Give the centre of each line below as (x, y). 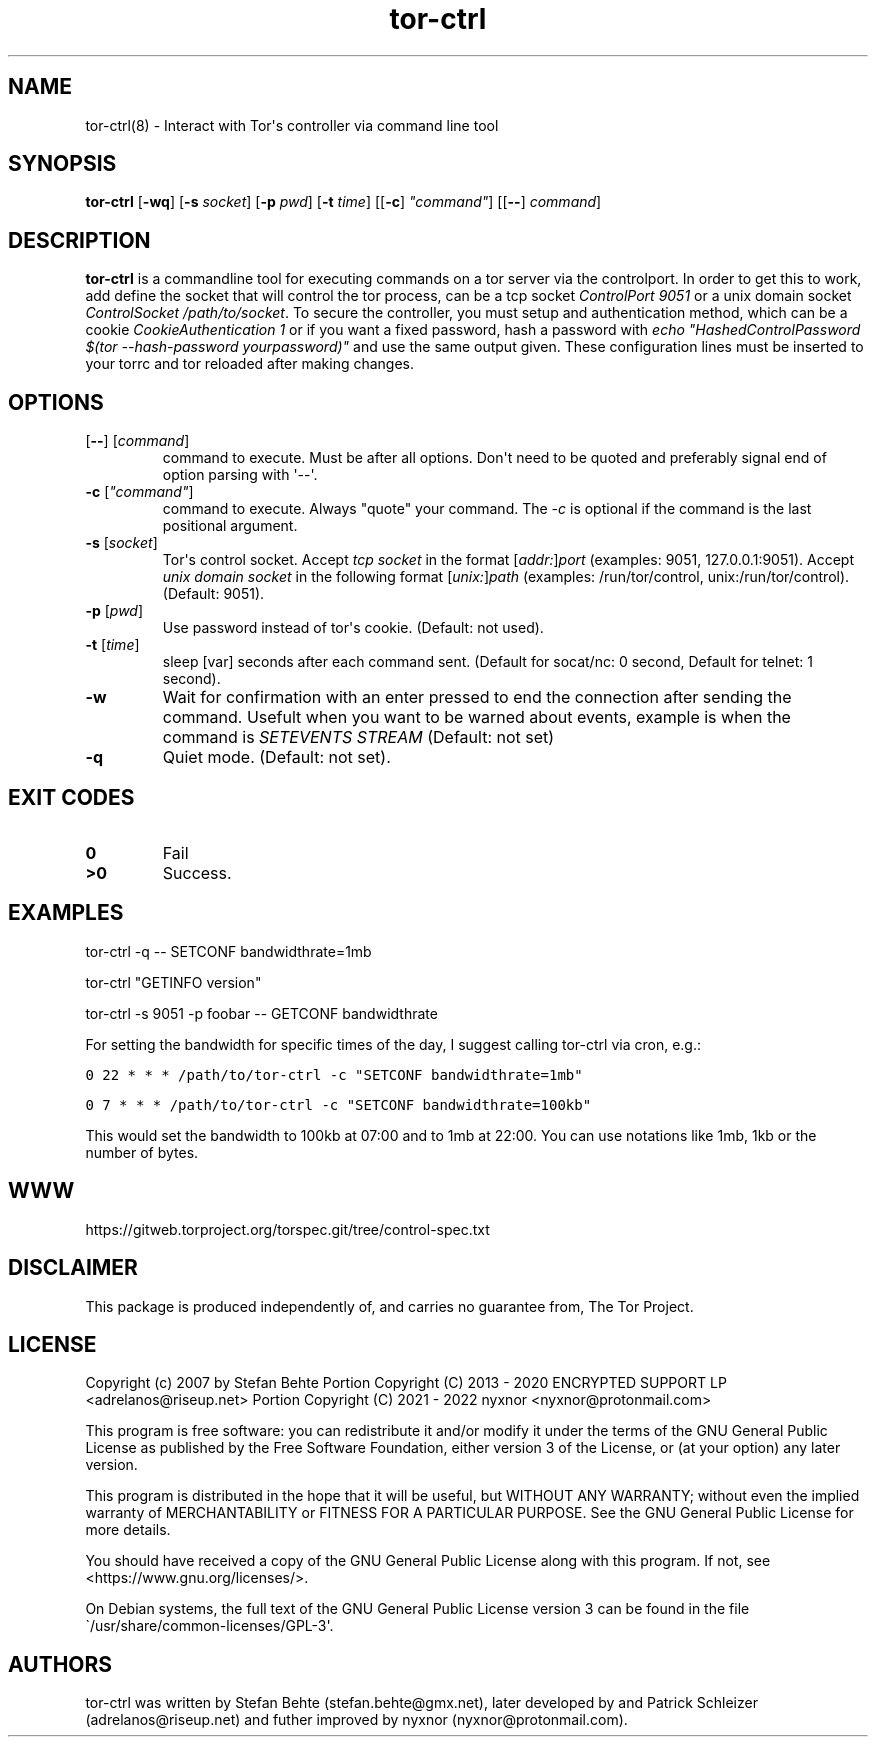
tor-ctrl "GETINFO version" (173, 982)
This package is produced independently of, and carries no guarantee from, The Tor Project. (389, 1306)
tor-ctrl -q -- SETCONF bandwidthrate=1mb (228, 951)
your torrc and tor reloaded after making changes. (250, 364)
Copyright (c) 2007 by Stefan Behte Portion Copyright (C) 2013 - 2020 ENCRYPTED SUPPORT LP (406, 1383)
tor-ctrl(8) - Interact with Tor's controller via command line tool (292, 125)
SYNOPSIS (62, 164)
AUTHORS (60, 1664)
